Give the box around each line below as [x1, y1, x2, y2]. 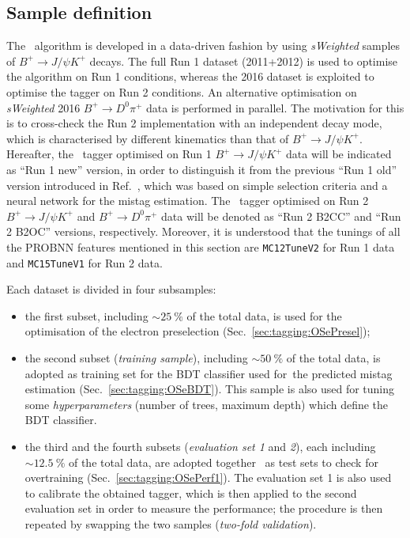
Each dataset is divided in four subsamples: [6, 281, 216, 297]
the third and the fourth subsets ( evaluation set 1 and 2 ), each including [24, 438, 376, 454]
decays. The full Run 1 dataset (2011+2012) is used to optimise [89, 52, 398, 69]
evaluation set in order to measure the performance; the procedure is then [24, 500, 383, 517]
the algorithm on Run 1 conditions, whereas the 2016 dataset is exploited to [6, 68, 374, 85]
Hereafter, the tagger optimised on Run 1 [6, 146, 212, 162]
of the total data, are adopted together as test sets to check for [68, 453, 378, 470]
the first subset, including [24, 307, 149, 324]
